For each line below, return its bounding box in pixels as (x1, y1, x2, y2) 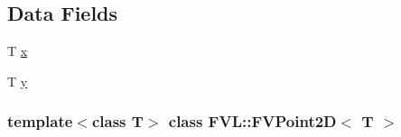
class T (91, 110, 144, 132)
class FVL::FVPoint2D (168, 110, 337, 132)
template (7, 110, 73, 132)
